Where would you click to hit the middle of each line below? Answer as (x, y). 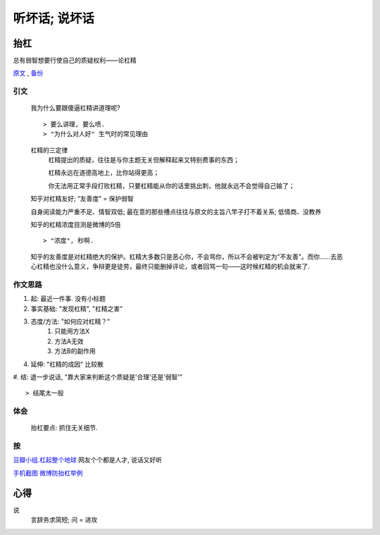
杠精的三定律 (49, 150)
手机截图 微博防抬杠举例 (48, 473)
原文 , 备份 (28, 73)
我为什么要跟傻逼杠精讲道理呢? (76, 108)
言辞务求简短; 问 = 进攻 (64, 520)
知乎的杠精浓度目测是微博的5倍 (76, 224)
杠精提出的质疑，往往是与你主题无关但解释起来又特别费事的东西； (144, 159)
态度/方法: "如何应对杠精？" (70, 321)
